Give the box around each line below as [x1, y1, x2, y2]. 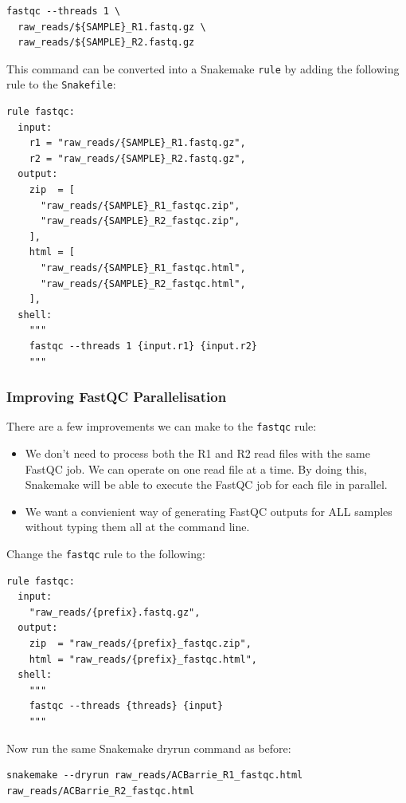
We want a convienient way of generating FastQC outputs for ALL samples [25, 502, 392, 519]
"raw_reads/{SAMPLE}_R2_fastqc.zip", [40, 215, 240, 227]
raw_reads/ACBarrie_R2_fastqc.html [6, 785, 195, 797]
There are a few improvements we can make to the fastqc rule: [6, 418, 317, 435]
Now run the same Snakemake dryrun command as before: [6, 739, 291, 756]
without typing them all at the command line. [25, 518, 250, 535]
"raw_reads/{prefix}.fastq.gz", [29, 606, 201, 618]
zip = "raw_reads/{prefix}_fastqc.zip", [29, 638, 252, 650]
